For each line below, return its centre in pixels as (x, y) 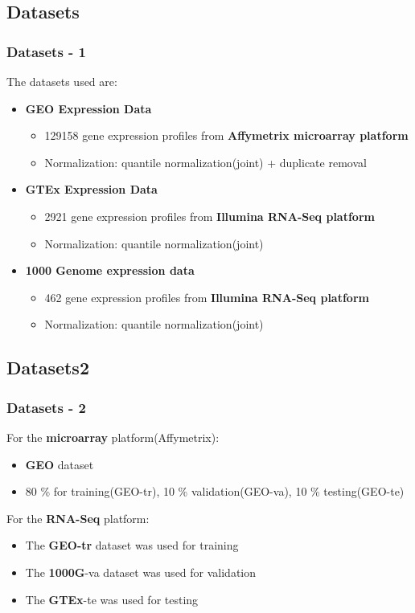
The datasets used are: (62, 81)
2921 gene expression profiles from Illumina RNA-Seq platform (210, 216)
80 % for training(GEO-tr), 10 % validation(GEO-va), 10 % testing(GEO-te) (215, 491)
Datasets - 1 (47, 51)
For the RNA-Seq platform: (78, 518)
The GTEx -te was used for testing (112, 599)
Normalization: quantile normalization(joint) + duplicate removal (205, 162)
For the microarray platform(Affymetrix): (113, 437)
